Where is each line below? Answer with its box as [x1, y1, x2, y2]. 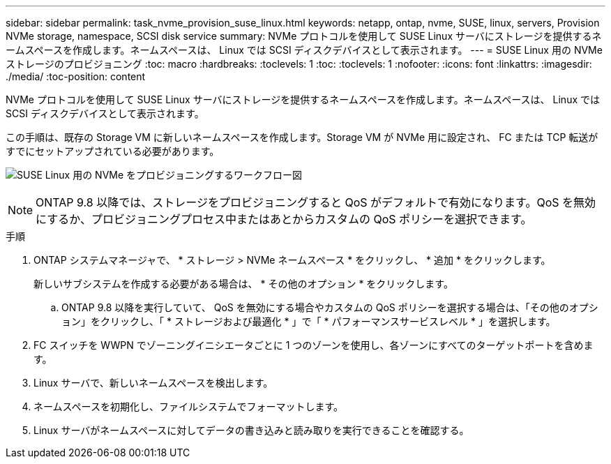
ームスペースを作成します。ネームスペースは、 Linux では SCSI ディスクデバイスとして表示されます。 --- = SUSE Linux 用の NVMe [6, 44, 603, 56]
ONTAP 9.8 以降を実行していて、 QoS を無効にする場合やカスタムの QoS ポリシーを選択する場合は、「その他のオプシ [61, 301, 598, 313]
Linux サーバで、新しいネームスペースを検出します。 [33, 377, 273, 389]
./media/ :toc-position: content [6, 70, 146, 82]
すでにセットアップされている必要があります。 [6, 145, 220, 157]
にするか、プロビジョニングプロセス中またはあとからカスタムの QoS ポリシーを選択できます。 [36, 212, 532, 226]
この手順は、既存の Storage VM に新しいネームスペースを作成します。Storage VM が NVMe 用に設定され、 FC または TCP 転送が [6, 131, 598, 143]
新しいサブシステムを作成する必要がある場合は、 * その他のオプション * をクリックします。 [33, 278, 453, 290]
